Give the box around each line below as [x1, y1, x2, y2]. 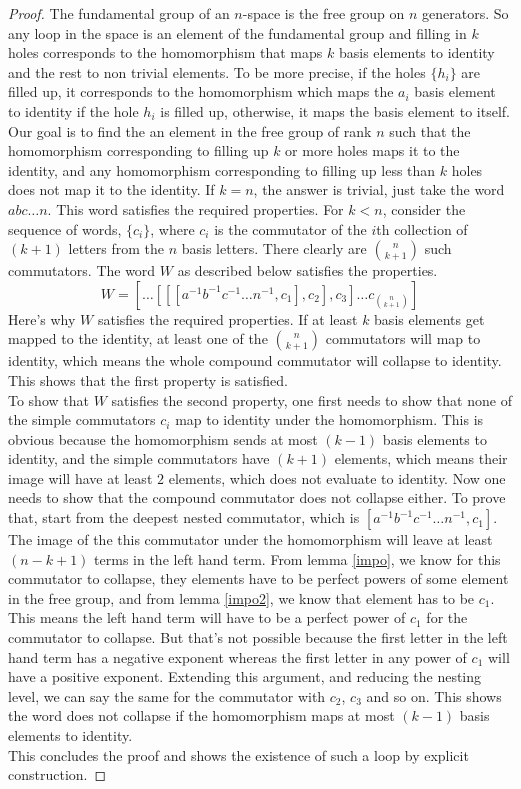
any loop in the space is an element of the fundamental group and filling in [8, 22, 467, 43]
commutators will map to [325, 328, 481, 349]
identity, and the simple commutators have [8, 448, 270, 469]
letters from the [68, 238, 164, 259]
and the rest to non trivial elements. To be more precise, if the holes [8, 61, 426, 82]
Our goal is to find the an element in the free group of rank [8, 120, 372, 141]
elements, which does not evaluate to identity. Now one [168, 467, 506, 488]
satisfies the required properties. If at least [97, 308, 358, 329]
